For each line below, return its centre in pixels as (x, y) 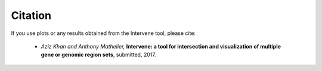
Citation (31, 15)
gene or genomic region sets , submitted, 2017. (98, 55)
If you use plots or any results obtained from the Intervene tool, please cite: (103, 33)
